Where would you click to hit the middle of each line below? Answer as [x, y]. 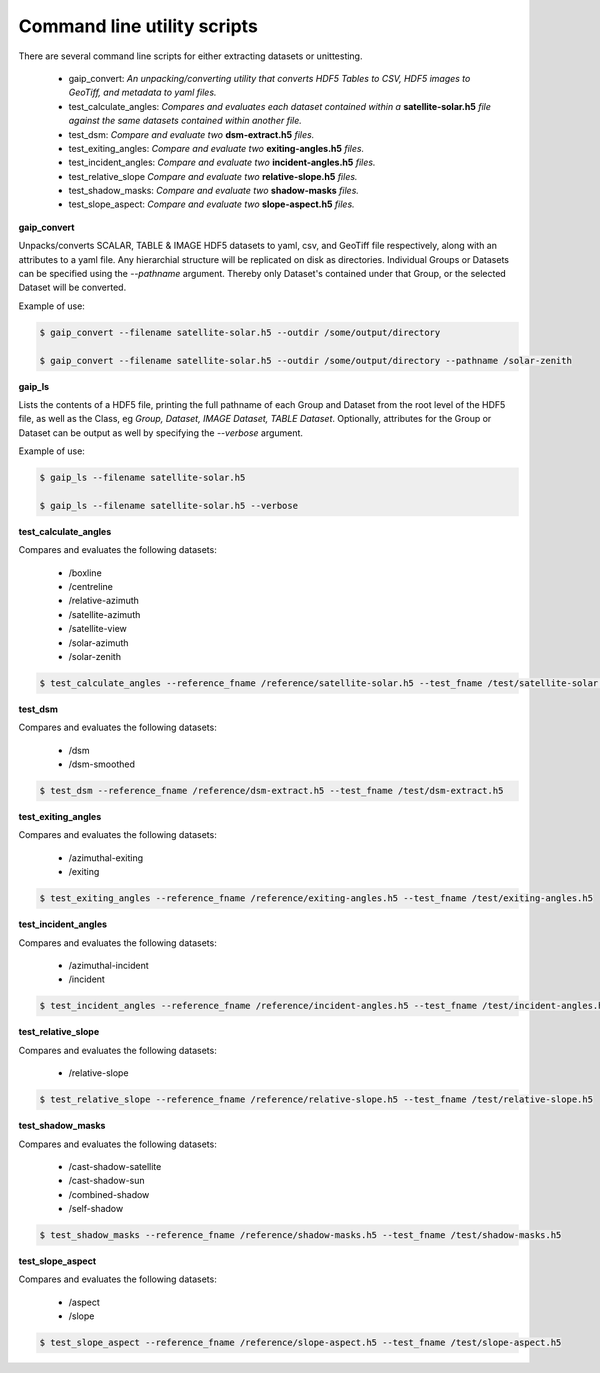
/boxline [85, 572]
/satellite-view [97, 629]
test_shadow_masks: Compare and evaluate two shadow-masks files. [214, 191]
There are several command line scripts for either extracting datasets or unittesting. [190, 56]
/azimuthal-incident [108, 966]
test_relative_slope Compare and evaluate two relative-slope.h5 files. [213, 176]
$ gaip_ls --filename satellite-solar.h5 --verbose [169, 505]
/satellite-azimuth [104, 614]
